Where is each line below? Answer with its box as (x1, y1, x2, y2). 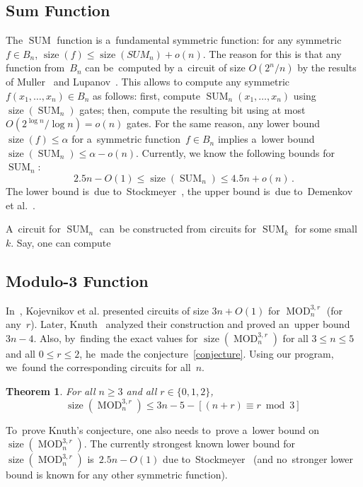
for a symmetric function (71, 131, 180, 146)
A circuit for (6, 221, 61, 236)
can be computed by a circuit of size (85, 60, 246, 75)
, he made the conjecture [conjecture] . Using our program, (79, 346, 334, 360)
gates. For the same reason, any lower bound (126, 116, 321, 131)
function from (6, 60, 65, 75)
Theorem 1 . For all (6, 383, 96, 398)
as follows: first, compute (92, 88, 200, 102)
